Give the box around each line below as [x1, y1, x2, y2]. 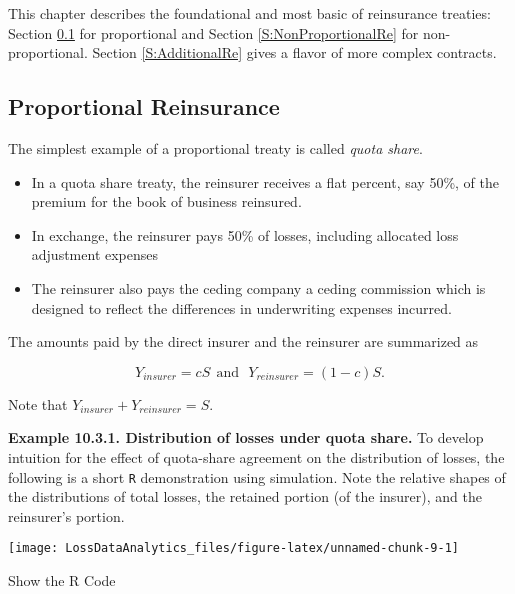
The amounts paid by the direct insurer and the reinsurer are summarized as [8, 331, 479, 352]
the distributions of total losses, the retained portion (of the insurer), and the [8, 486, 482, 507]
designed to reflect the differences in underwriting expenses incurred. [31, 297, 452, 318]
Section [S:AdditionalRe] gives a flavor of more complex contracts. [92, 42, 497, 63]
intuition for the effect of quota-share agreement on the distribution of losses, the [8, 446, 505, 467]
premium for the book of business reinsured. [31, 191, 302, 212]
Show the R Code [8, 570, 116, 591]
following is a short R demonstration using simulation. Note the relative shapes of [8, 466, 506, 487]
